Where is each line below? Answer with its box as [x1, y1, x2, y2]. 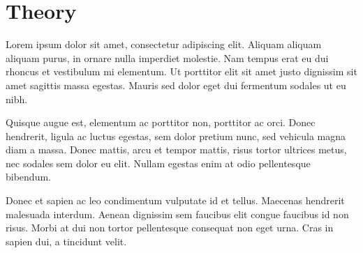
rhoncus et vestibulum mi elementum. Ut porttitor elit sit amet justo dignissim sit [6, 64, 357, 79]
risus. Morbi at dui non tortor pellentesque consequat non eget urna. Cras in [6, 220, 334, 235]
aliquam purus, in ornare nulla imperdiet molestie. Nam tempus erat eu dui [6, 50, 329, 65]
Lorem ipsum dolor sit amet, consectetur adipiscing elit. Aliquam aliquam [6, 37, 322, 52]
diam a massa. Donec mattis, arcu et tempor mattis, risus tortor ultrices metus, [6, 142, 347, 157]
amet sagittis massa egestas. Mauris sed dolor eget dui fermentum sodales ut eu [6, 77, 346, 92]
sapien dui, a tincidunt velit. [6, 233, 127, 248]
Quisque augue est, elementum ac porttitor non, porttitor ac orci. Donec [6, 115, 316, 130]
